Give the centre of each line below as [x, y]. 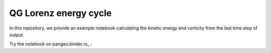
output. [17, 34]
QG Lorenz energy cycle [60, 13]
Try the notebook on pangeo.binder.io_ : [51, 44]
